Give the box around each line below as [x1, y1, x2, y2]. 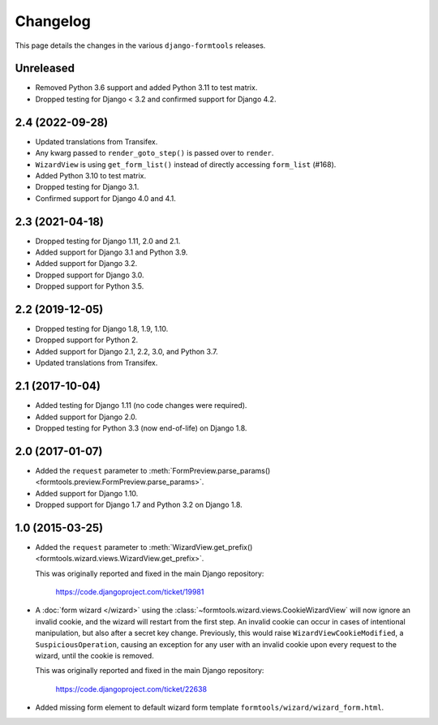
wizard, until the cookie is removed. [35, 651, 154, 661]
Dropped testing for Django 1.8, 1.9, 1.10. [35, 324, 169, 334]
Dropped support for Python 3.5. [35, 281, 144, 291]
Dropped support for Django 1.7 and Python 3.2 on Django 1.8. [35, 500, 243, 510]
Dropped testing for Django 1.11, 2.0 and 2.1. [35, 236, 181, 246]
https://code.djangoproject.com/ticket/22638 [55, 684, 207, 693]
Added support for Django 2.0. [35, 412, 138, 422]
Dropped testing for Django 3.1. [35, 182, 140, 192]
